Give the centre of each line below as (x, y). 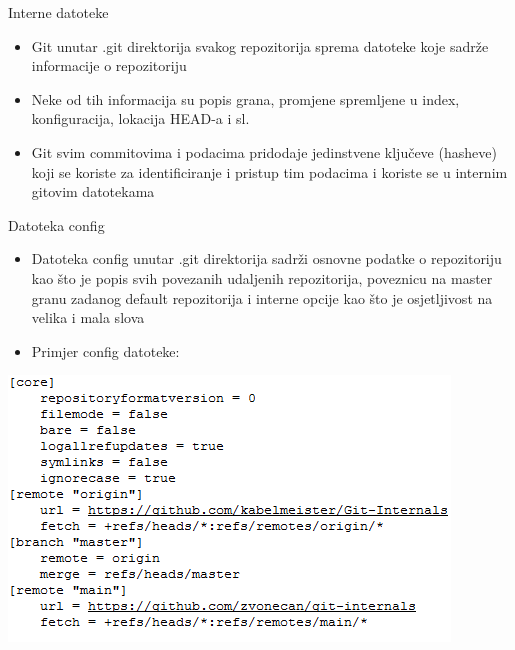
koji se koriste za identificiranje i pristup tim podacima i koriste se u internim (269, 171)
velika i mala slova (88, 317)
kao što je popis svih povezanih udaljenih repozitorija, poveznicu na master (262, 277)
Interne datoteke (58, 12)
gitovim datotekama (93, 191)
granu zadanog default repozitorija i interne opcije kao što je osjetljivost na (262, 297)
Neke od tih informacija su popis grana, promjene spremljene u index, (245, 98)
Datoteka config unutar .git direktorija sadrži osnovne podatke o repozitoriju (266, 258)
